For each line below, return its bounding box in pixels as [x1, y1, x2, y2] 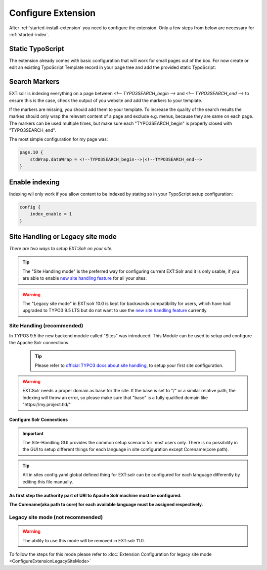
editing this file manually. [22, 478, 74, 485]
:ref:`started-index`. [9, 31, 49, 37]
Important [22, 430, 44, 436]
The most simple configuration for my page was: [9, 136, 108, 142]
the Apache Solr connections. [9, 339, 70, 345]
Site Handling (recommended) [9, 322, 84, 329]
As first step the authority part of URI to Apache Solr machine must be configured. [9, 492, 182, 498]
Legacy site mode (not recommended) [9, 514, 103, 521]
